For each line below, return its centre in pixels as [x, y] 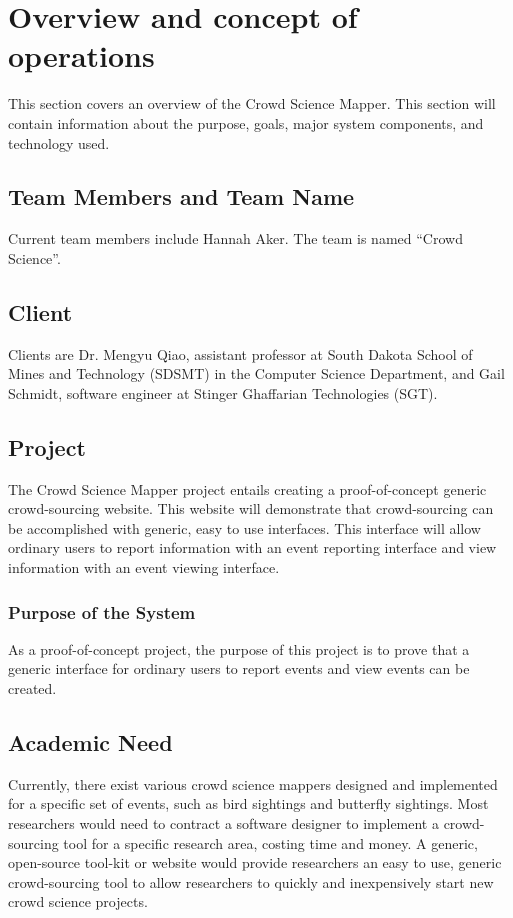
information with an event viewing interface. [144, 567]
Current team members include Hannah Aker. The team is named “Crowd [235, 238]
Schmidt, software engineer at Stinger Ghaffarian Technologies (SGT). [223, 392]
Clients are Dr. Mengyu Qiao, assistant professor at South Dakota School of [240, 353]
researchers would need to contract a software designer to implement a [223, 823]
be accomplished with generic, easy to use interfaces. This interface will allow [244, 527]
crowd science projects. [78, 901]
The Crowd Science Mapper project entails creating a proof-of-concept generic [247, 488]
